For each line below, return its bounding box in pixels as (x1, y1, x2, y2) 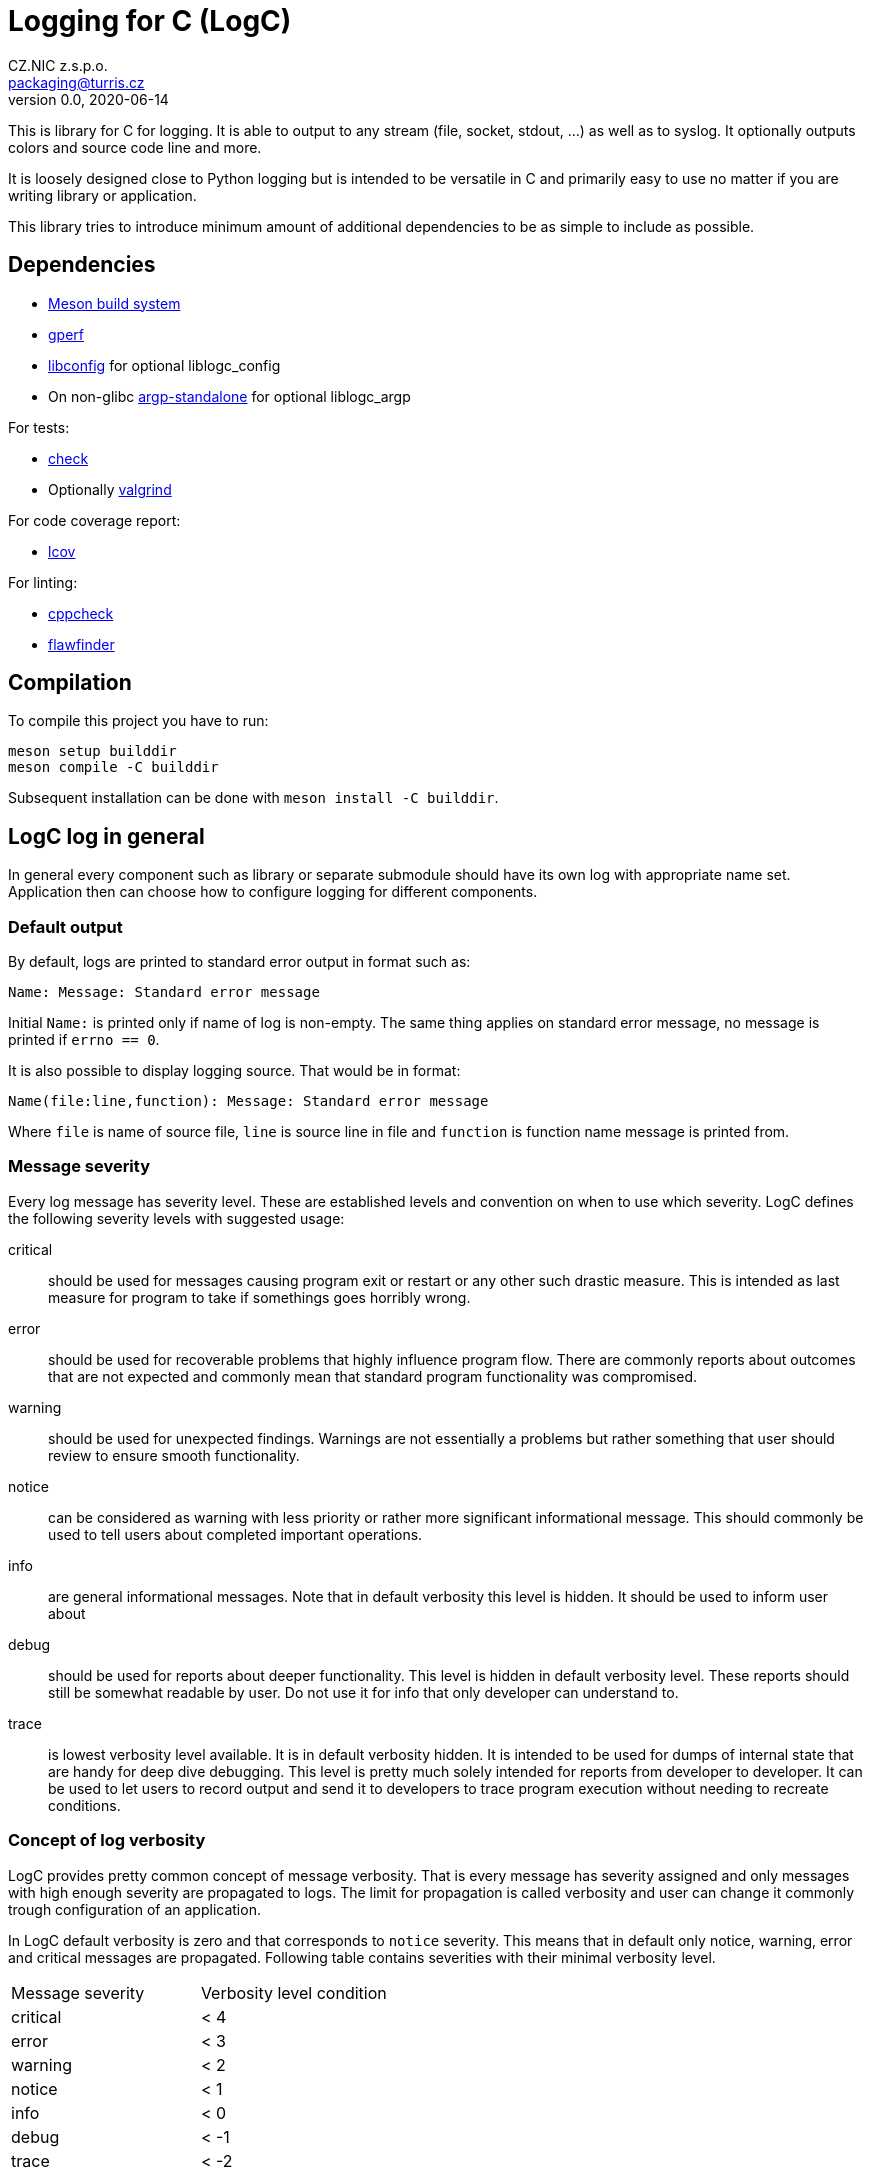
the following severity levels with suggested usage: (8, 1209, 345, 1227)
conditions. (48, 1796, 121, 1814)
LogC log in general (8, 823, 205, 849)
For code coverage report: (8, 511, 181, 529)
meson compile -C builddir (8, 759, 219, 776)
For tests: (8, 418, 70, 436)
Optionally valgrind (48, 480, 172, 498)
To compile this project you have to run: (8, 712, 269, 730)
